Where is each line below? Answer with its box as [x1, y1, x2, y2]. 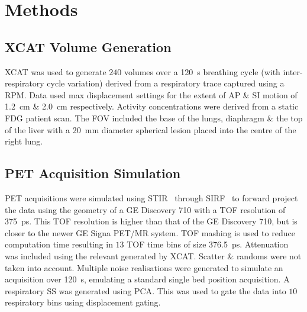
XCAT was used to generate [5, 65, 106, 78]
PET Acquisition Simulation [5, 164, 181, 182]
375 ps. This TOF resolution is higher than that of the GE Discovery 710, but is [5, 215, 298, 227]
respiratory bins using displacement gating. [5, 296, 161, 308]
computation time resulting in [5, 238, 113, 250]
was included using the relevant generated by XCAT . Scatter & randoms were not [5, 249, 302, 262]
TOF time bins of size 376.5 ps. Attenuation [127, 238, 289, 250]
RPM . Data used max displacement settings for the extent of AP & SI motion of [5, 88, 298, 101]
